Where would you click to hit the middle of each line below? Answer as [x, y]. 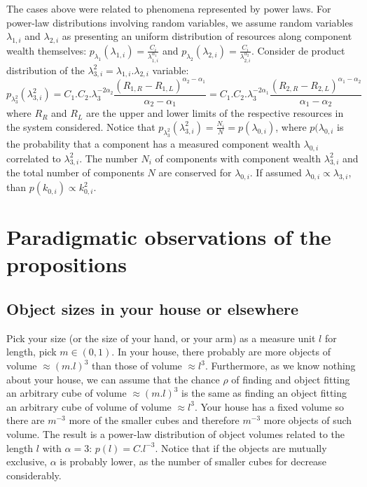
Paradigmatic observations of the [169, 237]
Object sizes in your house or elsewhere [153, 309]
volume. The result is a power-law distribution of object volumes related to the [176, 434]
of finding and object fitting [291, 379]
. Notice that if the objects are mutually [241, 447]
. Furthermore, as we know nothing [280, 366]
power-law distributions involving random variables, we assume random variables [180, 22]
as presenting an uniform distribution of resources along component [207, 36]
